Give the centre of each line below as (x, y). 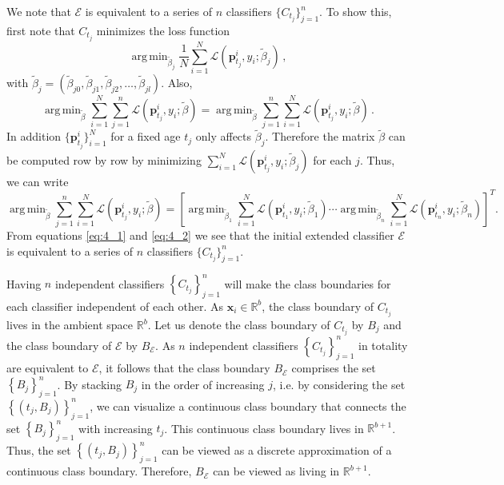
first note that (41, 30)
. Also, (177, 83)
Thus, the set (39, 449)
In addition (34, 136)
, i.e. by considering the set (339, 384)
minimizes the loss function (163, 30)
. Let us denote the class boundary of (239, 324)
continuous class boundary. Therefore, (99, 471)
